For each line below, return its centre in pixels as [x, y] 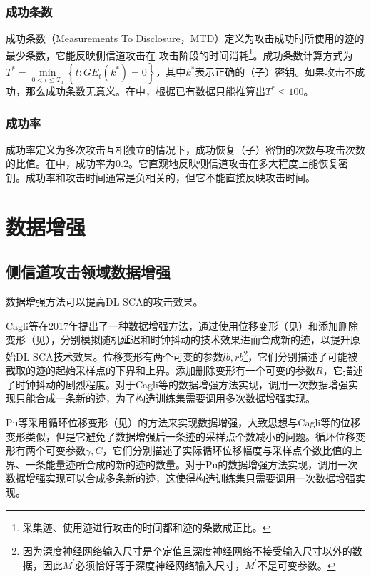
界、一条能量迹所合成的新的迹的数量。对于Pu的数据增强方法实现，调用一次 [182, 464]
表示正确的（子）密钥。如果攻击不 [275, 72]
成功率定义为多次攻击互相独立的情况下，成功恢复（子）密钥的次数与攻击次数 [185, 149]
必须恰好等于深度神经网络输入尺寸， [160, 565]
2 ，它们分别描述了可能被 [301, 355]
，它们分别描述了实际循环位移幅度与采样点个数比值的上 [232, 450]
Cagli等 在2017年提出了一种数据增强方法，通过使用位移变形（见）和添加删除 [182, 325]
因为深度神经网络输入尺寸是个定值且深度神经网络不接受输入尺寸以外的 [187, 551]
